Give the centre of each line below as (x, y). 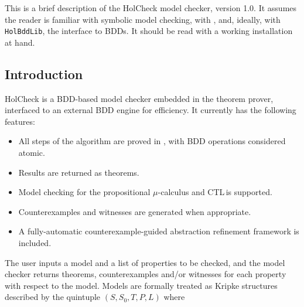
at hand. (20, 42)
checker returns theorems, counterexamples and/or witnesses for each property (146, 274)
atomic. (32, 153)
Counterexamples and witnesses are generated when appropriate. (135, 211)
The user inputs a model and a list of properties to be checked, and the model (145, 262)
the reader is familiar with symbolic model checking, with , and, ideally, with (143, 19)
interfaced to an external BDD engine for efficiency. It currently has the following (151, 110)
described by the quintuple (53, 297)
